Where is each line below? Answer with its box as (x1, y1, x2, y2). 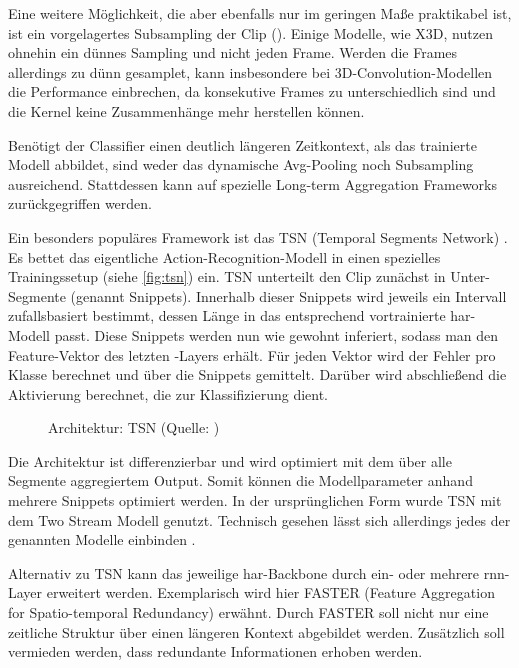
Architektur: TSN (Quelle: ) (48, 417, 220, 438)
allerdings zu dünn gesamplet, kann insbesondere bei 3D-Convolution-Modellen (8, 61, 493, 82)
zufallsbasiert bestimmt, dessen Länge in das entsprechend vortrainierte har (8, 305, 471, 326)
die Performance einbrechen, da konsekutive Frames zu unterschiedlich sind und (8, 81, 496, 102)
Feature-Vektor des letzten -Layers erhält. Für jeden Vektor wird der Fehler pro (8, 344, 496, 365)
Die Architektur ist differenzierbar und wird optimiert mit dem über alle (8, 450, 452, 471)
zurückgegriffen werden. (8, 193, 153, 214)
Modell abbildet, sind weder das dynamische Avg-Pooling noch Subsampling (8, 154, 474, 175)
